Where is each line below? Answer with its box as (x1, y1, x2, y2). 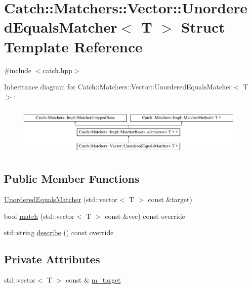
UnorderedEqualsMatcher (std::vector (4, 194, 118, 205)
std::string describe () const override (4, 227, 114, 238)
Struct (181, 17, 225, 37)
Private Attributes (4, 251, 100, 267)
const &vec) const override (105, 210, 185, 221)
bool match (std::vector (4, 210, 75, 221)
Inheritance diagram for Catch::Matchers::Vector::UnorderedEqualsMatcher (4, 82, 232, 92)
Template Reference (4, 36, 143, 56)
